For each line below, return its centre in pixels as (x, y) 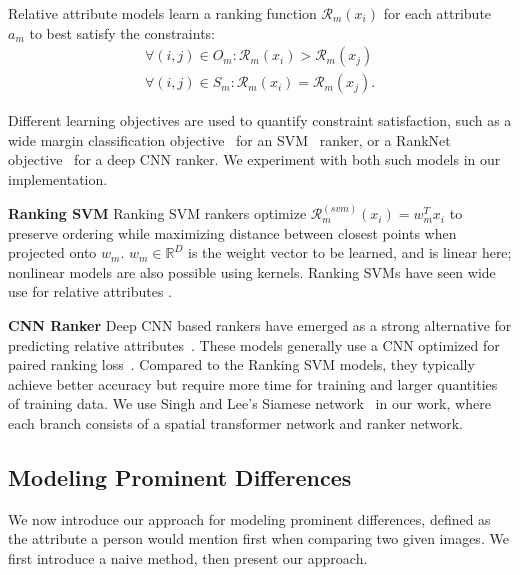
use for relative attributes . (90, 291)
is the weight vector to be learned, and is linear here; (350, 252)
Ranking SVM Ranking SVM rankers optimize (157, 213)
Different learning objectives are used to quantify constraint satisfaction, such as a (260, 120)
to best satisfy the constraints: (122, 32)
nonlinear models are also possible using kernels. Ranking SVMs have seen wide (252, 271)
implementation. (58, 179)
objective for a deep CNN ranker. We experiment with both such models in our (254, 159)
